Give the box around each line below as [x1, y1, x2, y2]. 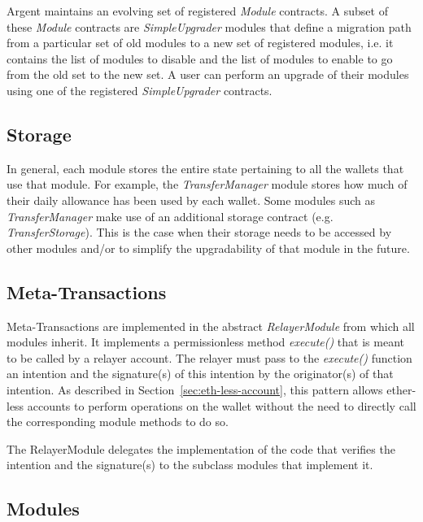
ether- [386, 381, 416, 398]
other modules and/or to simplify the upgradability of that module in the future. [7, 239, 410, 256]
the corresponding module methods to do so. [7, 413, 229, 430]
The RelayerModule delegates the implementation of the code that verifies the [7, 440, 395, 457]
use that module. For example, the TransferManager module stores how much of [7, 176, 408, 193]
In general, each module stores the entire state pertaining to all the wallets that [7, 159, 404, 176]
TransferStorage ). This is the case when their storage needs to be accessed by [7, 224, 392, 241]
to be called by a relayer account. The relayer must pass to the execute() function [7, 349, 412, 366]
